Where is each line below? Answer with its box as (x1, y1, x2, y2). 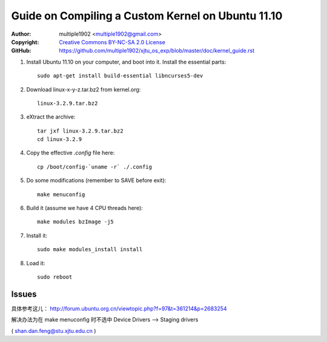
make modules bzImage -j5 (37, 219, 114, 225)
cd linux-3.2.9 (37, 136, 82, 143)
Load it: (26, 259, 45, 266)
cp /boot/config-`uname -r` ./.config (37, 163, 153, 170)
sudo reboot (37, 273, 73, 280)
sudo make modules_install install (37, 246, 143, 253)
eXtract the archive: (26, 113, 76, 120)
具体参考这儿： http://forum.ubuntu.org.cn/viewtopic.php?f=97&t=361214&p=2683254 (11, 304, 227, 312)
